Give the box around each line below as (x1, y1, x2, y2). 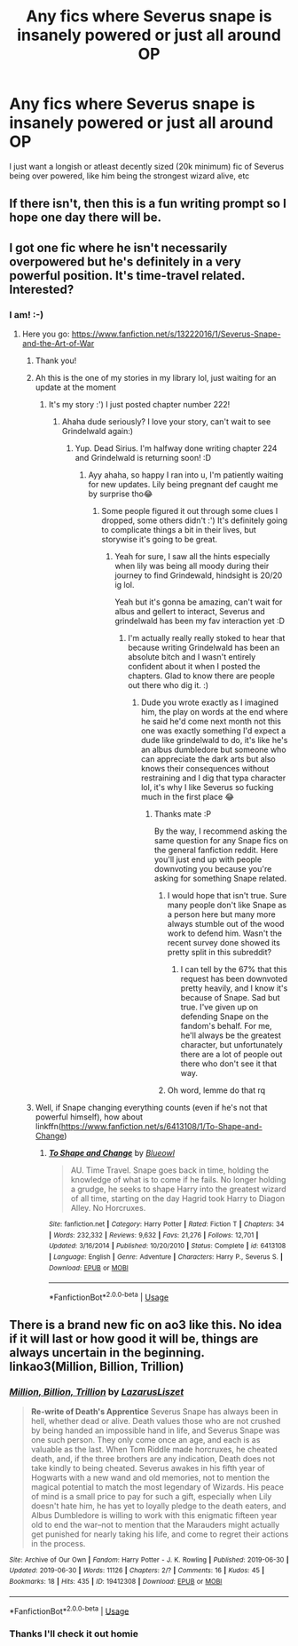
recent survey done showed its (167, 938, 281, 948)
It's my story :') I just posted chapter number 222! (48, 400, 231, 410)
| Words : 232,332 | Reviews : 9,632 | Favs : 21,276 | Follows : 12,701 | (48, 1231, 259, 1239)
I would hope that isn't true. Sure (167, 890, 287, 901)
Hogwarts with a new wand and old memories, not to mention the (30, 1472, 271, 1483)
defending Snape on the (180, 1011, 269, 1022)
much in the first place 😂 (140, 792, 235, 803)
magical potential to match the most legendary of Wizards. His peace (30, 1481, 284, 1492)
